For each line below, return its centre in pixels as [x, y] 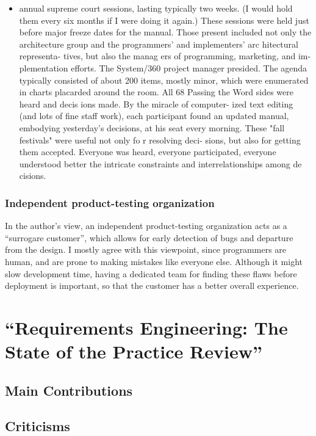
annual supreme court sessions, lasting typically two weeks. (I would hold [156, 8]
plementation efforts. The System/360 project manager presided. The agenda [163, 67]
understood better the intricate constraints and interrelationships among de [160, 163]
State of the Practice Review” [134, 351]
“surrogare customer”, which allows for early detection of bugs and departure [149, 237]
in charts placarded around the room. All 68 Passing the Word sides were [156, 92]
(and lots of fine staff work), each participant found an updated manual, [154, 116]
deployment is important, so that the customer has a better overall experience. [152, 285]
